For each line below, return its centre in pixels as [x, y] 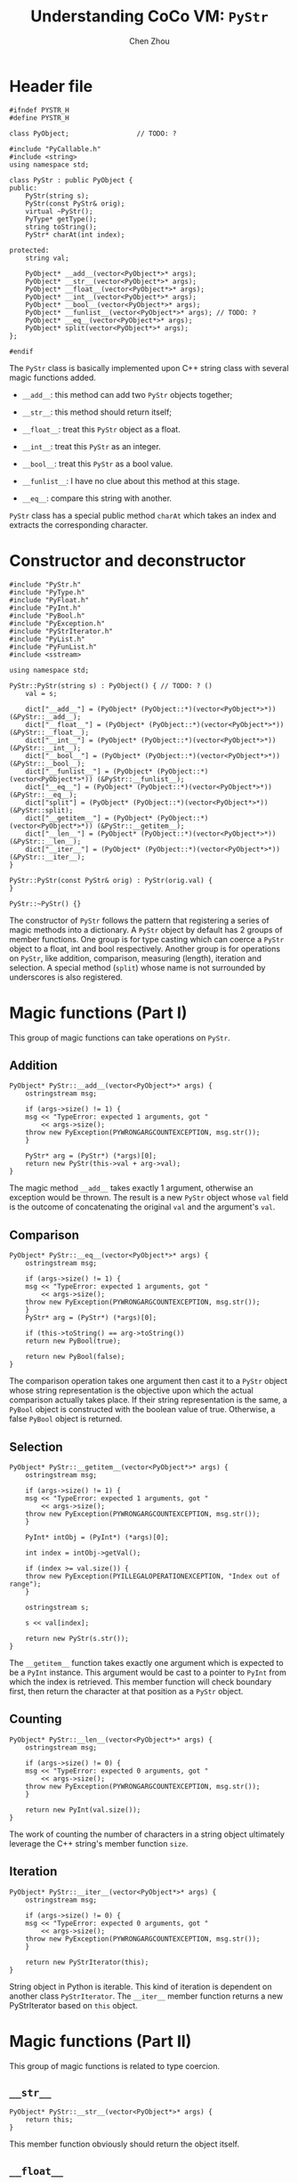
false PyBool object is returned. [66, 1419]
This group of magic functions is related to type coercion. [115, 2065]
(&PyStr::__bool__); [48, 764]
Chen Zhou [149, 41]
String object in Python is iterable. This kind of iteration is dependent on [141, 1986]
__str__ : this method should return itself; [97, 412]
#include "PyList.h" [48, 639]
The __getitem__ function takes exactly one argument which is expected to [146, 1663]
